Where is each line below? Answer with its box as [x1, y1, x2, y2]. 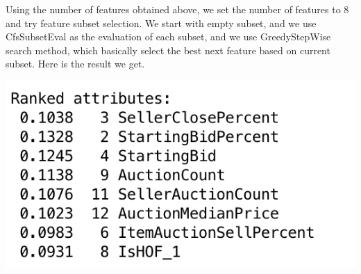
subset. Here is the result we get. [6, 56, 145, 71]
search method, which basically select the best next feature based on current [6, 42, 330, 57]
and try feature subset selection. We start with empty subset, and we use [6, 15, 317, 30]
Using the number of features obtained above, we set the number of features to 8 [6, 2, 349, 16]
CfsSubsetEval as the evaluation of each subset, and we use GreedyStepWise [6, 29, 331, 44]
